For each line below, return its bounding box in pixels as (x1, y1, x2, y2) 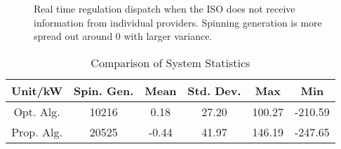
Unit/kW (11, 82, 63, 99)
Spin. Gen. (74, 82, 134, 99)
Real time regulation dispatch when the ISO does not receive (34, 1, 295, 15)
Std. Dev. (187, 82, 241, 99)
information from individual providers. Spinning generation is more (34, 15, 322, 29)
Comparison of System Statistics (91, 54, 250, 71)
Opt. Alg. (13, 103, 60, 120)
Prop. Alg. (11, 123, 62, 140)
